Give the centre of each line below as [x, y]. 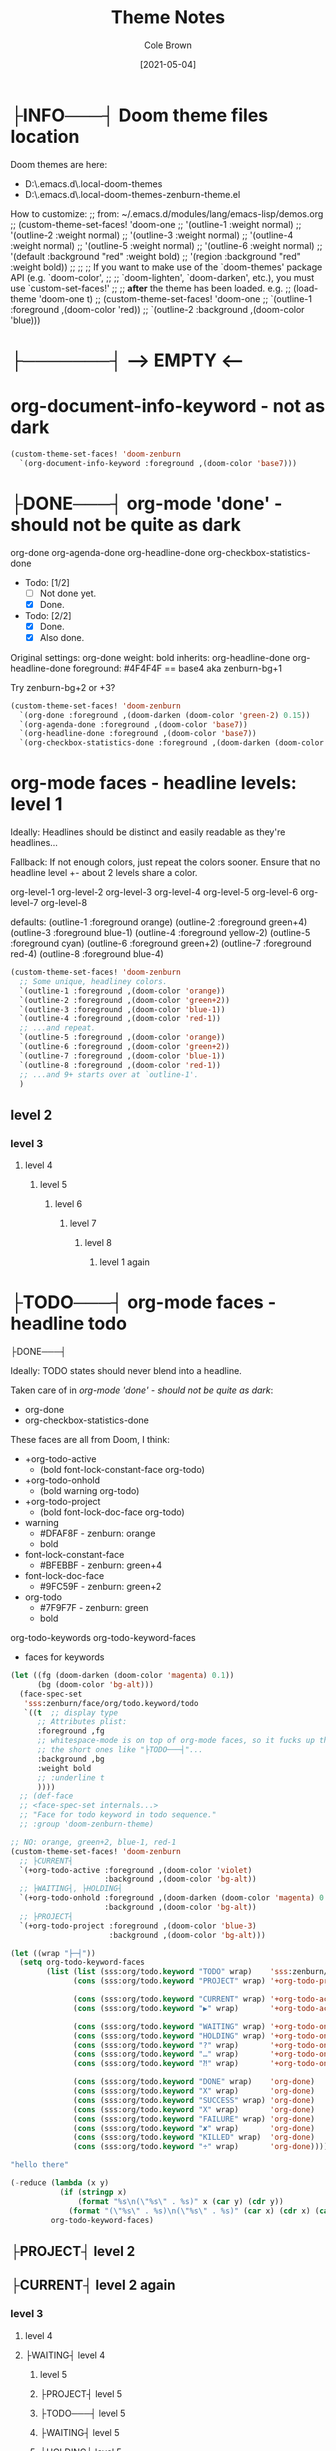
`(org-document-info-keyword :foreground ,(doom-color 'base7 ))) [158, 463]
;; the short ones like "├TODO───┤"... [119, 1750]
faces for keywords [64, 1657]
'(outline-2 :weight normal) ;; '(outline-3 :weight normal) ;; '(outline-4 [152, 235]
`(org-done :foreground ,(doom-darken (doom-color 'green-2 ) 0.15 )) [165, 715]
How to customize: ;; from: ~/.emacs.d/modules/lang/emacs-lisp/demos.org [167, 213]
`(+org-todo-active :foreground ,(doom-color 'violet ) [136, 1870]
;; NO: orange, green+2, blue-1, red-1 [93, 1842]
